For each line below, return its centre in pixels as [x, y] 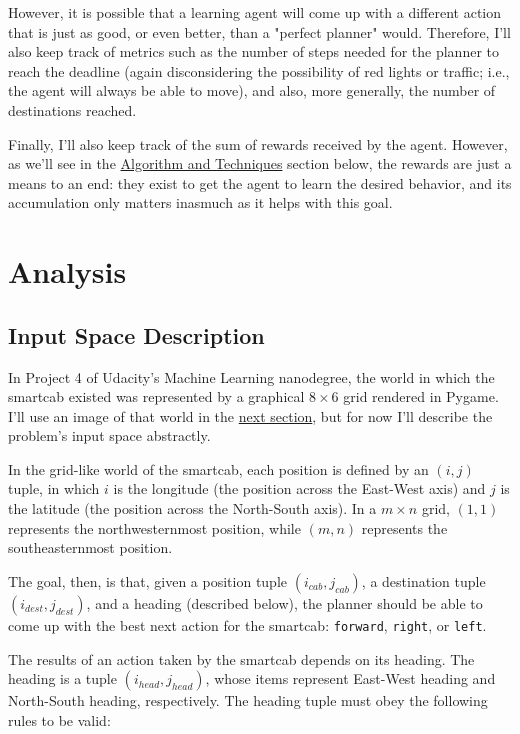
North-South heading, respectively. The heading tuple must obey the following [248, 700]
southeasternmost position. [90, 547]
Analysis [67, 271]
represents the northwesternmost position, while [154, 527]
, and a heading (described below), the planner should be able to [284, 602]
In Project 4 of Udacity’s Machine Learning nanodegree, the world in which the [251, 376]
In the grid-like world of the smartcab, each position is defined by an [218, 468]
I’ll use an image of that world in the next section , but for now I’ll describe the [250, 415]
